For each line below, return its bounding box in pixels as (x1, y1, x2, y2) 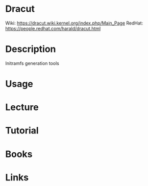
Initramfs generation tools (5, 60, 60, 66)
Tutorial (5, 125, 39, 136)
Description (5, 43, 56, 55)
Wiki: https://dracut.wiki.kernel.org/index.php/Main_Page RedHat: (5, 20, 143, 26)
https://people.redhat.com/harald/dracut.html (5, 25, 101, 31)
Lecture (5, 102, 39, 113)
